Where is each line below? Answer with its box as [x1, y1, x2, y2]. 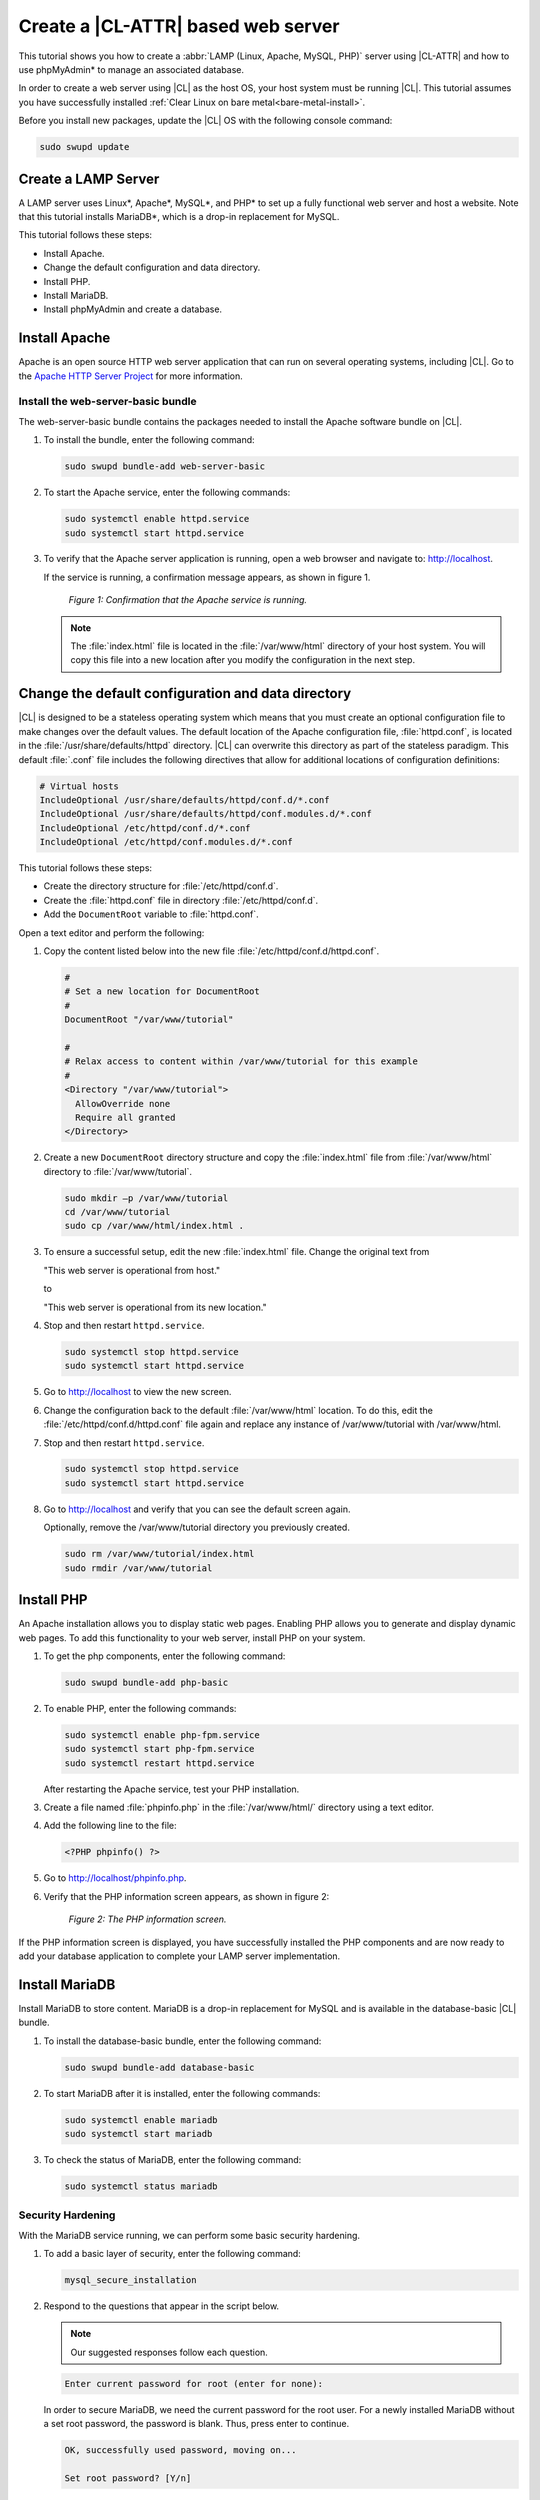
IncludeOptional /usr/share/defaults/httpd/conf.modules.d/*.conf [39, 808, 372, 820]
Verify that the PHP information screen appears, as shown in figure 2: [43, 1890, 330, 1902]
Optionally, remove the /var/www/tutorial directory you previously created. [43, 1521, 350, 1534]
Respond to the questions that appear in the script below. [43, 2300, 280, 2312]
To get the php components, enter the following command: [43, 1650, 286, 1662]
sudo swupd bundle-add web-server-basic [64, 461, 265, 472]
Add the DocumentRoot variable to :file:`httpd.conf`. [43, 908, 259, 920]
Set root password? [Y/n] [64, 2472, 192, 2484]
